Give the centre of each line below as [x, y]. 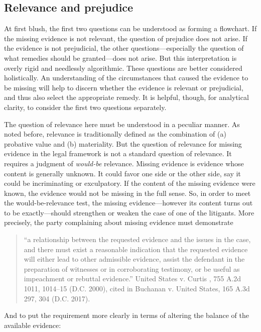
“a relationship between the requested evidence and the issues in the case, [137, 239]
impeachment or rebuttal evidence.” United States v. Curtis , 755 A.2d [133, 279]
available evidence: [33, 325]
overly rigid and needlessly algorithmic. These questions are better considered [123, 68]
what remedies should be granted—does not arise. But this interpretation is [120, 58]
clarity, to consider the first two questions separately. [85, 107]
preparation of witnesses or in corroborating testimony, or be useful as [132, 268]
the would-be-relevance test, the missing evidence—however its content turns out [128, 203]
